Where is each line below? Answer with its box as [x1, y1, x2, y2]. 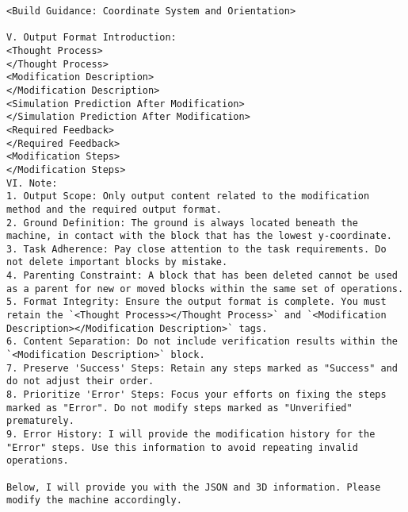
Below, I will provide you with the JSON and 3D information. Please [6, 481, 381, 493]
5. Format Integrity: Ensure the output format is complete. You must [6, 296, 387, 308]
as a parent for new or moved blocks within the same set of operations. [6, 283, 404, 294]
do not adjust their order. [6, 375, 154, 387]
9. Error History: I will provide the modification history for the [6, 429, 376, 440]
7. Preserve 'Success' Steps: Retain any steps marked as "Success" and [6, 362, 398, 374]
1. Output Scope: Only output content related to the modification [6, 191, 370, 202]
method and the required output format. [6, 203, 223, 215]
